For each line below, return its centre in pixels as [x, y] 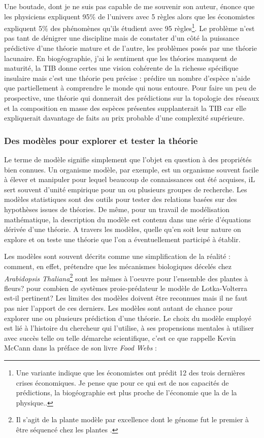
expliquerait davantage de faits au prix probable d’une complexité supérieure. [124, 118]
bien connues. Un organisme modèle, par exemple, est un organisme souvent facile [131, 169]
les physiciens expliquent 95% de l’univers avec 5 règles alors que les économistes [129, 16]
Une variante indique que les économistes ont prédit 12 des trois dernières [130, 372]
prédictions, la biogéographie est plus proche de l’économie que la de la [126, 392]
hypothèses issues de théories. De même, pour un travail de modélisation [117, 209]
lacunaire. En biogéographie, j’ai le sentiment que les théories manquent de [121, 58]
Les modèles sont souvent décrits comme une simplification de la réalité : [117, 256]
